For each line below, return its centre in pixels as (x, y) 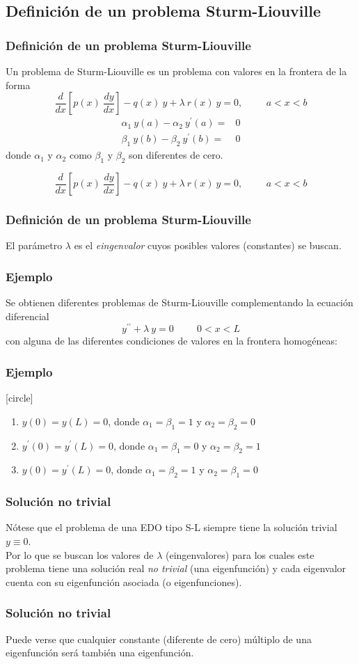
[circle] (19, 398)
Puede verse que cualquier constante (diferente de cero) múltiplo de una (159, 639)
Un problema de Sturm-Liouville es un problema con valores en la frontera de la (176, 71)
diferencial (27, 316)
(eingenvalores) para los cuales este (240, 554)
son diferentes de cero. (176, 155)
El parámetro (34, 245)
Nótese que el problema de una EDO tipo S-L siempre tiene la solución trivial (171, 527)
